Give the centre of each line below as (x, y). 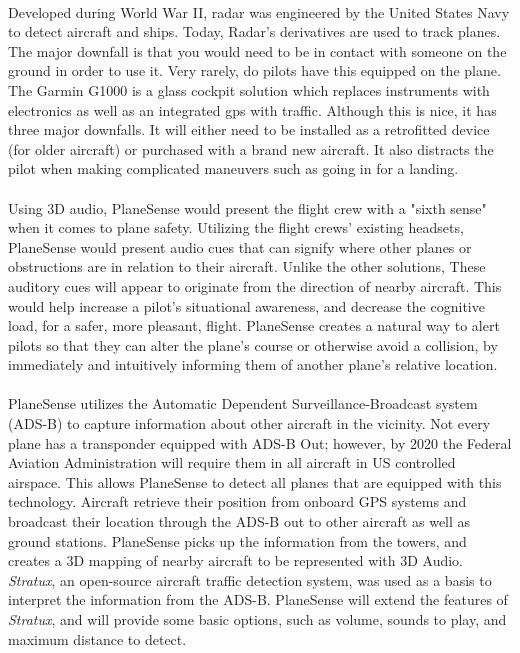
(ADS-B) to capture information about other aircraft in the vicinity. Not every (249, 423)
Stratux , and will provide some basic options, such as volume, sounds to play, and (257, 619)
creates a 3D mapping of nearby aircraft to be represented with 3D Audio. (235, 560)
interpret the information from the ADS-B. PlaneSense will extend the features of (258, 599)
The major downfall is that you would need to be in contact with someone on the (257, 50)
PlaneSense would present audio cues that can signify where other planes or (240, 246)
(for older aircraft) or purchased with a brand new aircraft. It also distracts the (251, 148)
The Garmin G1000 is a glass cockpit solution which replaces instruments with (249, 89)
